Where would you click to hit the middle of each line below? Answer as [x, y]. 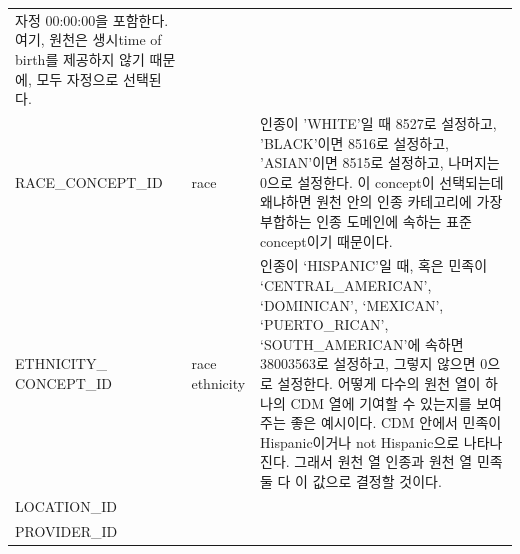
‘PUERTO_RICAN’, [324, 324]
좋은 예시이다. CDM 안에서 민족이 [396, 422]
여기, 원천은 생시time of [88, 39]
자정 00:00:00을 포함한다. [92, 19]
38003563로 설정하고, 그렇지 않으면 [368, 363]
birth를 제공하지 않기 [80, 58]
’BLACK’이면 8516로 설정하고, [354, 142]
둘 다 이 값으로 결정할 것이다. [351, 480]
